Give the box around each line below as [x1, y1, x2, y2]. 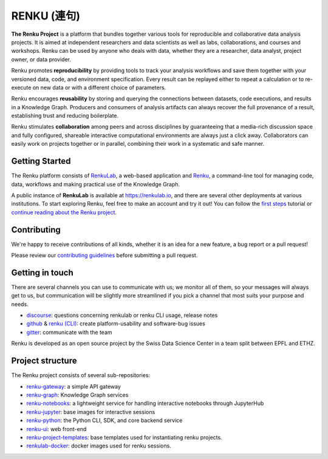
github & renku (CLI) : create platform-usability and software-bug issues [26, 320, 206, 327]
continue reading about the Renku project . [11, 208, 117, 216]
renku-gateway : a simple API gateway [26, 382, 121, 390]
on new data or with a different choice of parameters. [32, 84, 166, 91]
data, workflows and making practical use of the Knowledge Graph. [11, 180, 180, 188]
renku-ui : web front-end [26, 425, 87, 432]
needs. [11, 301, 29, 308]
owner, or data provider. [11, 55, 72, 63]
